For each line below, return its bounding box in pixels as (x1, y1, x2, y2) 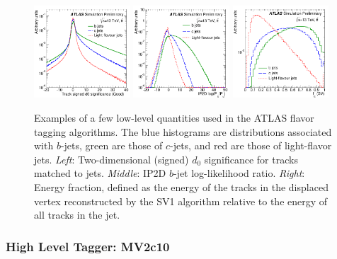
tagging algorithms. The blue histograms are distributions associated (34, 124, 332, 139)
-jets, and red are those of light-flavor (169, 138, 332, 153)
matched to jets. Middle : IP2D (34, 166, 166, 180)
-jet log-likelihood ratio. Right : (173, 166, 305, 180)
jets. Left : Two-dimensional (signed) (34, 151, 189, 166)
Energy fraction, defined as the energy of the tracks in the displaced (34, 179, 329, 194)
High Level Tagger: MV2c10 (6, 237, 170, 255)
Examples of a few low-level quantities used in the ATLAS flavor (34, 110, 314, 125)
